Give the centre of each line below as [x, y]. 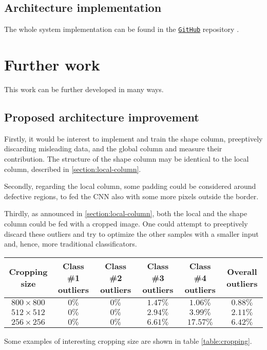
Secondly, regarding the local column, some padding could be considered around [130, 186]
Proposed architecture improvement [102, 117]
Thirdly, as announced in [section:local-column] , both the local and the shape [126, 213]
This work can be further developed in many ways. [84, 89]
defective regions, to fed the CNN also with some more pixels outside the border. [131, 196]
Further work [52, 65]
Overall [242, 272]
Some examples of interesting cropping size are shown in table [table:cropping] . [128, 340]
